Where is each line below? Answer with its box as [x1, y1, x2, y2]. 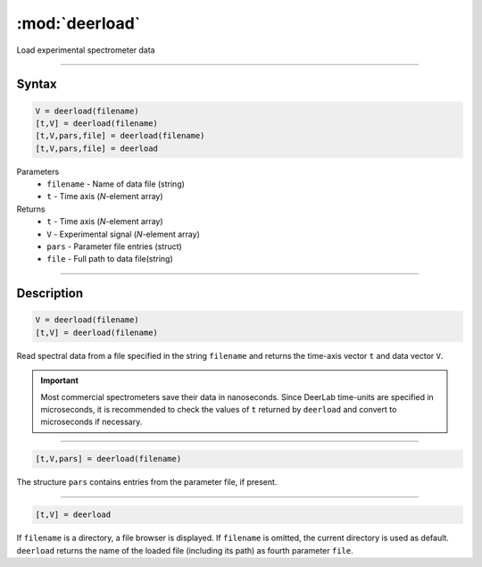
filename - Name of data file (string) [46, 179, 185, 189]
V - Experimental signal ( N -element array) [46, 229, 200, 239]
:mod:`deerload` [16, 13, 141, 33]
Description [16, 286, 84, 301]
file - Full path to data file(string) [46, 254, 173, 264]
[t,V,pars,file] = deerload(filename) [35, 130, 205, 141]
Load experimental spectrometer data [16, 45, 155, 55]
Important [40, 375, 79, 386]
